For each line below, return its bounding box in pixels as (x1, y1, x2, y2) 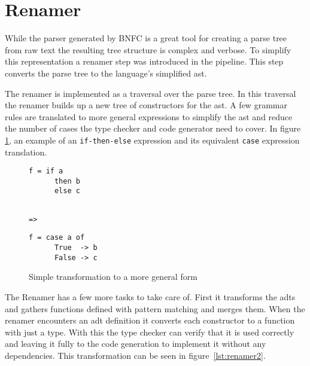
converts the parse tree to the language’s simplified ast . (5, 66, 207, 79)
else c (54, 187, 80, 196)
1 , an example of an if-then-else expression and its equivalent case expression (5, 133, 300, 146)
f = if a (29, 167, 63, 176)
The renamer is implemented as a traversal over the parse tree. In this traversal (5, 87, 296, 99)
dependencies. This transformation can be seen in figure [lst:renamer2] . (5, 349, 266, 361)
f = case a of (29, 233, 85, 242)
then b (54, 176, 80, 185)
